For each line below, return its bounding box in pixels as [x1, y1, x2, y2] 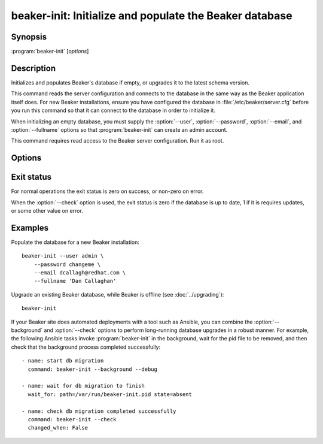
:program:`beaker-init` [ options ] [11, 48, 89, 55]
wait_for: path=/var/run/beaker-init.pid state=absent [28, 391, 193, 398]
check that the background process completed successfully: [11, 343, 161, 351]
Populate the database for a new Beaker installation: [11, 238, 140, 246]
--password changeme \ [33, 261, 101, 268]
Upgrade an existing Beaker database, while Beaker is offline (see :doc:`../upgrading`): [11, 291, 224, 298]
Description [11, 63, 56, 73]
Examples [11, 222, 49, 233]
